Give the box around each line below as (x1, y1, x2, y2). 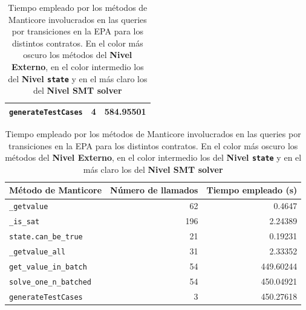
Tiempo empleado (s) (206, 184, 298, 196)
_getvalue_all (9, 247, 66, 256)
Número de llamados (110, 184, 198, 196)
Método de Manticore (9, 184, 102, 196)
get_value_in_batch (9, 262, 87, 271)
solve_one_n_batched (9, 277, 92, 286)
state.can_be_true (9, 233, 83, 242)
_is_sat (9, 218, 40, 227)
